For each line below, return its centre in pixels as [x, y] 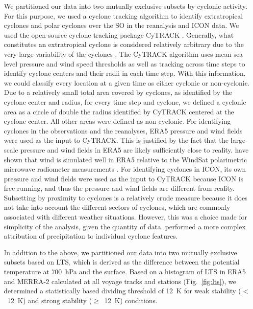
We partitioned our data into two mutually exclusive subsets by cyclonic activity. [126, 6]
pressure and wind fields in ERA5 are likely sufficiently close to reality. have [134, 149]
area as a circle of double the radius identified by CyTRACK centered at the [119, 111]
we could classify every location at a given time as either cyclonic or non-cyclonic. [127, 82]
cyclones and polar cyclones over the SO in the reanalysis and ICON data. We [122, 25]
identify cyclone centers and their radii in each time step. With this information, [125, 73]
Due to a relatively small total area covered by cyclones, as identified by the [118, 92]
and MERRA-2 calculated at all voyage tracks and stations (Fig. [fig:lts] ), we [120, 281]
